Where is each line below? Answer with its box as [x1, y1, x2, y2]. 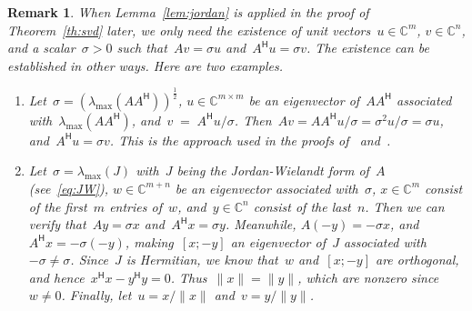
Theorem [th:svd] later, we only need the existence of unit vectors [7, 20, 371, 39]
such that [116, 38, 167, 57]
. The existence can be [306, 38, 430, 57]
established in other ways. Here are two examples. [7, 55, 283, 75]
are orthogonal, [375, 250, 459, 269]
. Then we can [365, 196, 445, 216]
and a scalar [7, 38, 75, 57]
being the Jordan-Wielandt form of [176, 161, 369, 180]
